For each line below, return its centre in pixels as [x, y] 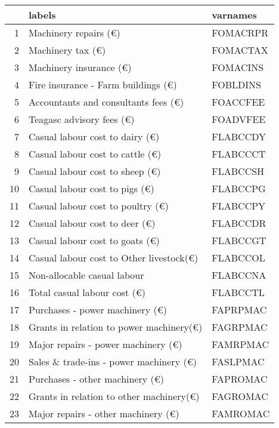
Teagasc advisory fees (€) [82, 119]
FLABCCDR [239, 223]
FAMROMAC [241, 413]
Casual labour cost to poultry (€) [99, 206]
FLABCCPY [239, 206]
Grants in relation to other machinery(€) [114, 396]
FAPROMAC [240, 379]
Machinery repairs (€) [75, 33]
